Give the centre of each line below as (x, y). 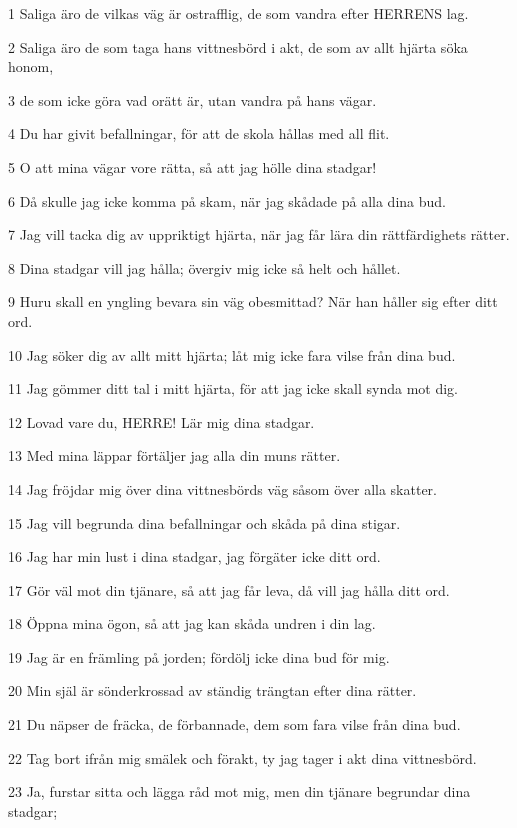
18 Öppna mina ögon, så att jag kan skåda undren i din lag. (192, 623)
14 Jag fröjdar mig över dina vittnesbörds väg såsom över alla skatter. (222, 488)
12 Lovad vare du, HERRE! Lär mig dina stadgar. (161, 421)
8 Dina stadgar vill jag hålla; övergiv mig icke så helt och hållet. (204, 267)
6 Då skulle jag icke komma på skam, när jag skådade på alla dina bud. (227, 200)
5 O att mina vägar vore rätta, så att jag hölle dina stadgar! (192, 166)
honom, (31, 66)
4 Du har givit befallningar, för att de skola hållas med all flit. (199, 133)
